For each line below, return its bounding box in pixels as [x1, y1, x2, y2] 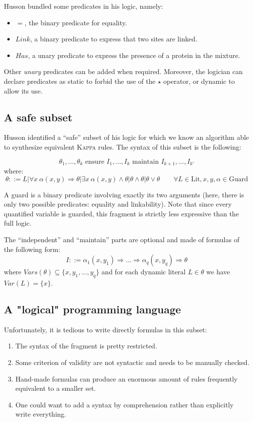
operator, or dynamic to [163, 76, 235, 86]
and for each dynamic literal [101, 267, 186, 277]
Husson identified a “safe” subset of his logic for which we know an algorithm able [4, 132, 249, 142]
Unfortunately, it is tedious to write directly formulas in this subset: [4, 324, 207, 334]
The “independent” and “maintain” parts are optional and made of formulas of [4, 234, 239, 244]
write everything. [15, 409, 66, 419]
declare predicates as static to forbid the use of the [4, 76, 156, 86]
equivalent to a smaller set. [15, 383, 96, 393]
